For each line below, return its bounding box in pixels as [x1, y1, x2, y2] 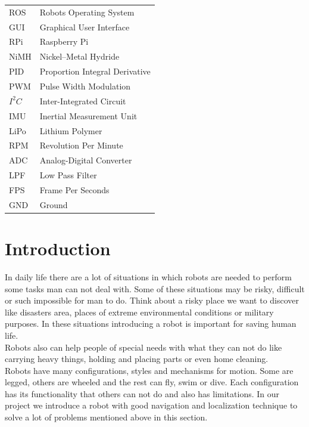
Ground [39, 198, 68, 211]
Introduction [5, 236, 111, 260]
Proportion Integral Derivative [39, 65, 151, 78]
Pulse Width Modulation [39, 79, 131, 92]
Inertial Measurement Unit [39, 109, 138, 122]
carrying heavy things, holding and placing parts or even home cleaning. [5, 352, 269, 365]
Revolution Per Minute [39, 139, 123, 151]
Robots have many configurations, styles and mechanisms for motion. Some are [5, 364, 294, 376]
